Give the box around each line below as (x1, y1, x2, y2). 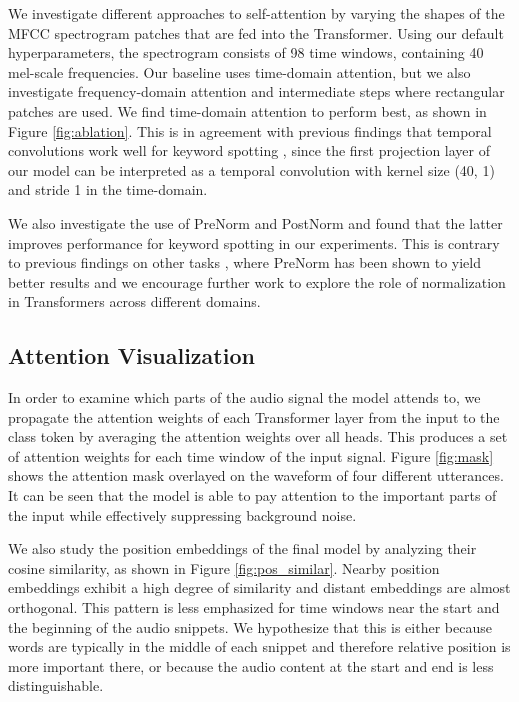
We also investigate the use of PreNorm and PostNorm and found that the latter (8, 212, 503, 233)
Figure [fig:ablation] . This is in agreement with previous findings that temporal (8, 120, 492, 141)
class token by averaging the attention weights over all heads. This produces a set (8, 426, 508, 447)
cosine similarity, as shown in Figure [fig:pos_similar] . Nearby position (8, 557, 440, 578)
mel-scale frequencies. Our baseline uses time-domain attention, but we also (8, 61, 471, 82)
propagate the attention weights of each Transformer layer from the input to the (8, 406, 500, 427)
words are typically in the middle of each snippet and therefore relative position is (8, 636, 511, 657)
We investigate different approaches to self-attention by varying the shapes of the (8, 3, 505, 23)
